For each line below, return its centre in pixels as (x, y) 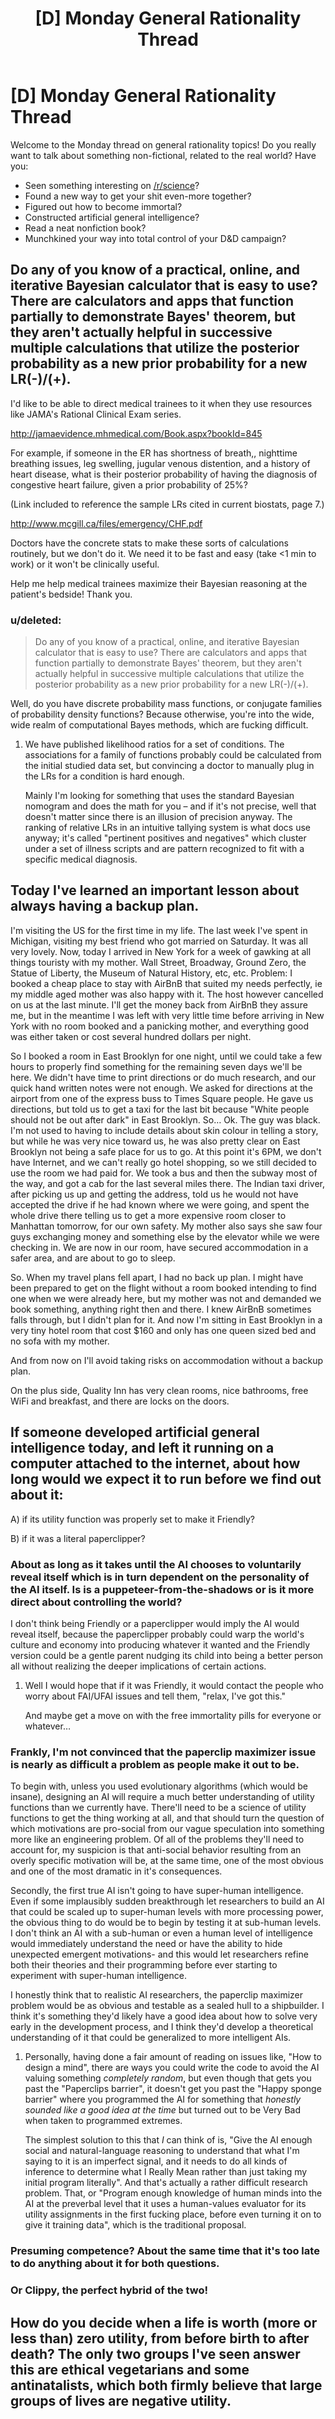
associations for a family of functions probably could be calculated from (173, 755)
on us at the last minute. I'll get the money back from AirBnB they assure (159, 1004)
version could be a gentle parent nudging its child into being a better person (167, 1655)
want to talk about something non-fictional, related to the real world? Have (163, 155)
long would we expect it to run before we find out (166, 1479)
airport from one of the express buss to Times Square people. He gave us (162, 1098)
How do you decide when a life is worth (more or (164, 2322)
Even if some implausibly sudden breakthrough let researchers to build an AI (167, 1901)
